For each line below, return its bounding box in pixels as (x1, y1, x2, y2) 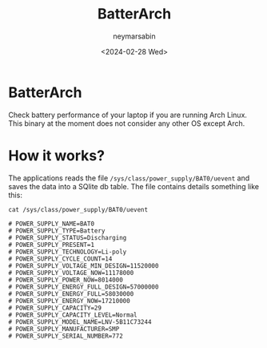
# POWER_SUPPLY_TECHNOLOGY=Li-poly (8, 248, 127, 256)
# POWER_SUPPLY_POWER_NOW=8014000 (8, 276, 124, 284)
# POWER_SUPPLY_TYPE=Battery (8, 226, 106, 235)
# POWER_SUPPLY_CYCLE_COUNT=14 (8, 254, 113, 263)
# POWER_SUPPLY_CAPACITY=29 (8, 304, 102, 312)
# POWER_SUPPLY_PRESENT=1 (8, 241, 94, 249)
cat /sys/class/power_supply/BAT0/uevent (8, 205, 149, 213)
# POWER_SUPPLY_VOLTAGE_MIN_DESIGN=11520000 (8, 261, 159, 269)
